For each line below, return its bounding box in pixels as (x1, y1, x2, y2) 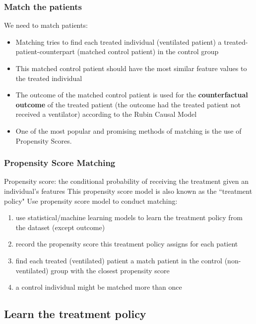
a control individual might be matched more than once (15, 282, 182, 292)
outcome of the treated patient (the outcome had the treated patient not (15, 99, 241, 109)
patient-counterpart (15, 46, 75, 57)
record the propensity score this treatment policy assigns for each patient (15, 239, 238, 249)
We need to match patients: (4, 20, 88, 30)
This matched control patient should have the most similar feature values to (15, 63, 247, 73)
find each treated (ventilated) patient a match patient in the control (15, 255, 222, 265)
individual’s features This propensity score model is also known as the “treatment (4, 185, 253, 196)
